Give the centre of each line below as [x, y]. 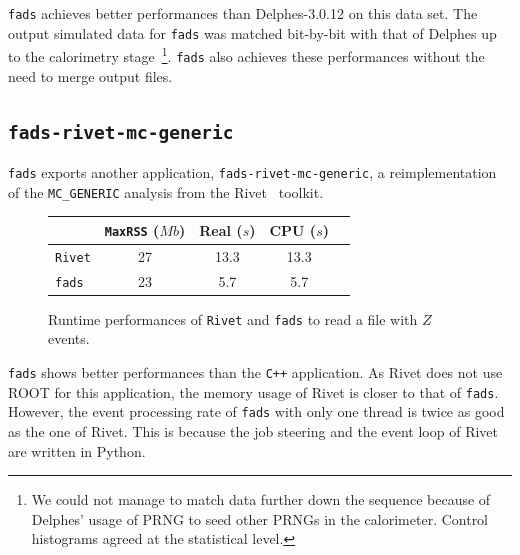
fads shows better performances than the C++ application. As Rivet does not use [255, 372]
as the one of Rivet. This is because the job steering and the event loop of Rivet [253, 431]
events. [69, 338]
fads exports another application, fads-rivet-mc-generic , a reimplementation [252, 172]
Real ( [221, 229]
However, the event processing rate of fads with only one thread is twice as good [256, 411]
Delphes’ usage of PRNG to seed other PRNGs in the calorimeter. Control [260, 518]
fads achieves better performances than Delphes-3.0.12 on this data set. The [243, 13]
